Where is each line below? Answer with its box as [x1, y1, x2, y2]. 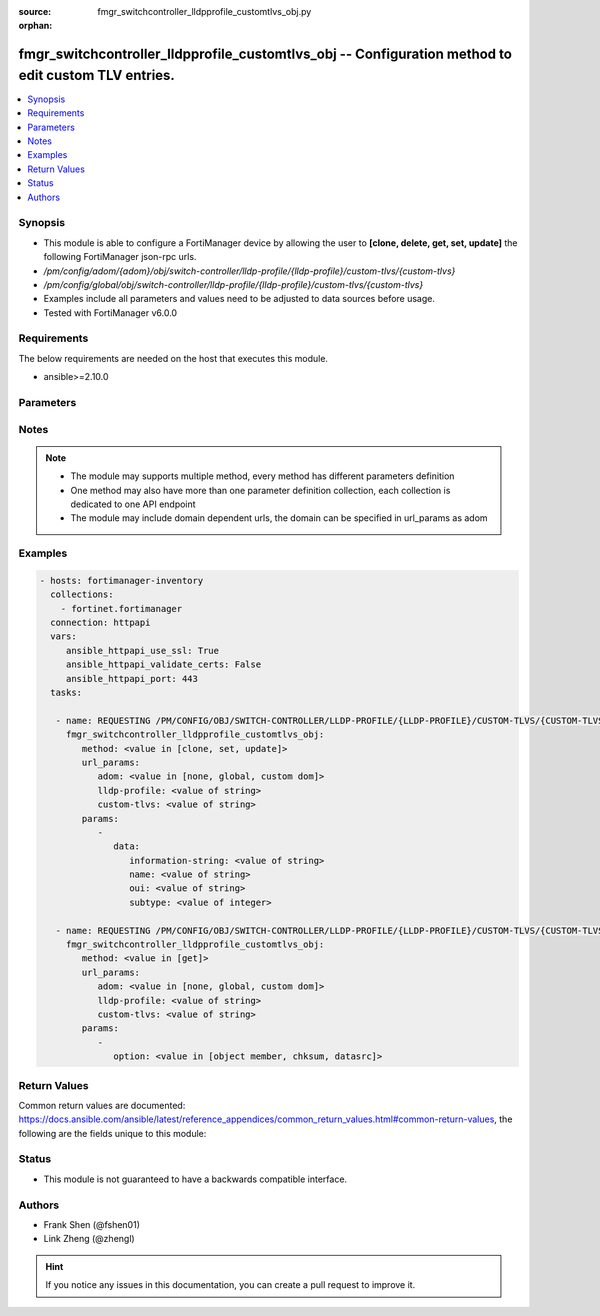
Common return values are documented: [18, 1099, 186, 1111]
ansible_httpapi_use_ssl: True [65, 645, 220, 656]
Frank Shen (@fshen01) [43, 1218, 140, 1230]
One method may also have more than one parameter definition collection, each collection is [70, 484, 451, 496]
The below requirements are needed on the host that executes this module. [18, 352, 329, 364]
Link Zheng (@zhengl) [43, 1233, 135, 1245]
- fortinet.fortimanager [60, 603, 183, 614]
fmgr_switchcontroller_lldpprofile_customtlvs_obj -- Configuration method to [18, 46, 512, 63]
